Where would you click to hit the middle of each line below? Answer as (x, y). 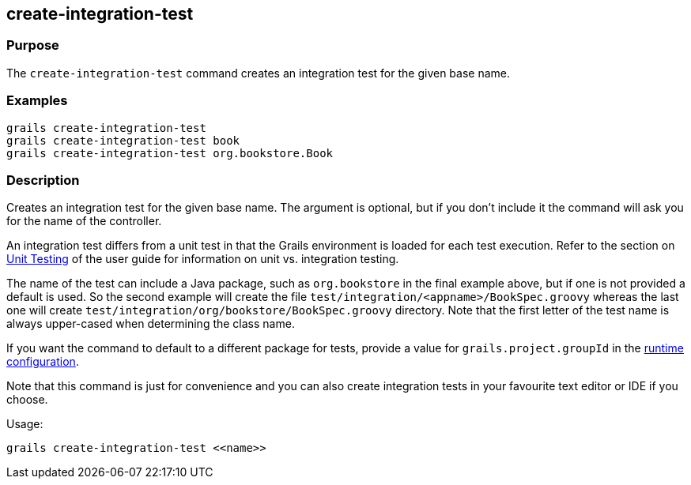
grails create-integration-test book (123, 140)
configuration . (43, 362)
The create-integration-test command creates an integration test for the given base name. (258, 73)
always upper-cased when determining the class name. (151, 324)
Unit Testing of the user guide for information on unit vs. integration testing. (203, 259)
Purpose (33, 45)
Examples (37, 101)
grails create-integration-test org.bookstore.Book (170, 153)
